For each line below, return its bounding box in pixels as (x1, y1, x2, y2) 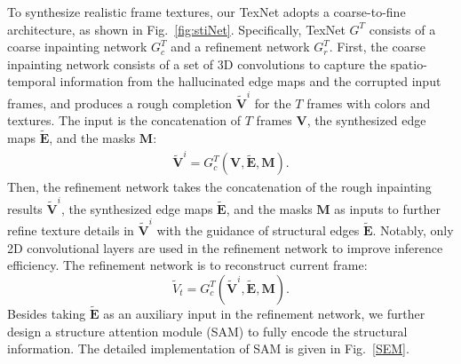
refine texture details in (7, 221, 134, 240)
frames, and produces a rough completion (7, 93, 233, 112)
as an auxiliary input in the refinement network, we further (103, 305, 425, 323)
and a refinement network (171, 37, 310, 56)
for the (254, 93, 291, 112)
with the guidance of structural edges (156, 221, 360, 240)
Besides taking (7, 305, 86, 323)
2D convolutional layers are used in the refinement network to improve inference (7, 238, 443, 257)
